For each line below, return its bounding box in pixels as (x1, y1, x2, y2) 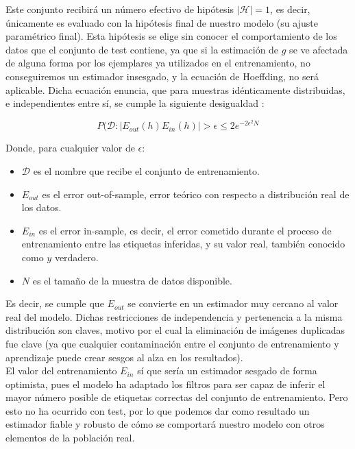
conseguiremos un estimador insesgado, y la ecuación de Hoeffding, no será (5, 69, 319, 83)
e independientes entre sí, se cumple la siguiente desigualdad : (5, 96, 265, 110)
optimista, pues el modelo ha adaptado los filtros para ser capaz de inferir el (5, 376, 326, 391)
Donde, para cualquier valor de (5, 141, 135, 155)
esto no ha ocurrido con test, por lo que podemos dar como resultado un (5, 403, 310, 417)
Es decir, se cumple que (5, 296, 104, 311)
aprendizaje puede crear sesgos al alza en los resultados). (5, 350, 243, 364)
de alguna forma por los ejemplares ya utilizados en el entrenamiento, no (5, 56, 310, 70)
